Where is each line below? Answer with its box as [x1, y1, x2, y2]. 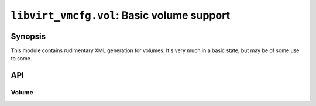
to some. [11, 55, 32, 62]
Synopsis [11, 31, 46, 41]
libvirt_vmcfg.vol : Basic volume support [11, 9, 231, 22]
